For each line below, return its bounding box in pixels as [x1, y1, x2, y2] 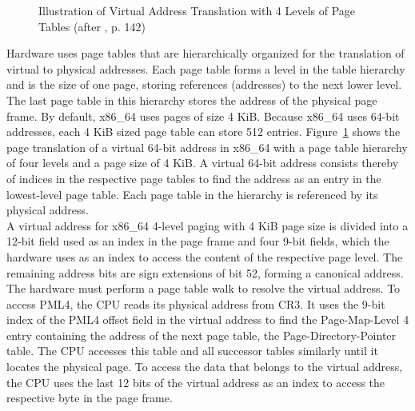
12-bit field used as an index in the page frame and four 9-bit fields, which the [6, 233, 389, 249]
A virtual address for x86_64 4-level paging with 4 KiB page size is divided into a [6, 217, 409, 233]
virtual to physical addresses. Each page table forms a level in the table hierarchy [6, 60, 405, 77]
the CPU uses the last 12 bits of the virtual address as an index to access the [6, 373, 385, 390]
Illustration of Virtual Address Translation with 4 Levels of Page [38, 2, 356, 18]
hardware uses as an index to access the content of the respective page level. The [6, 248, 403, 265]
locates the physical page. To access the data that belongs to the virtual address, [6, 358, 403, 375]
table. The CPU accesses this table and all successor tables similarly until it [6, 342, 378, 359]
